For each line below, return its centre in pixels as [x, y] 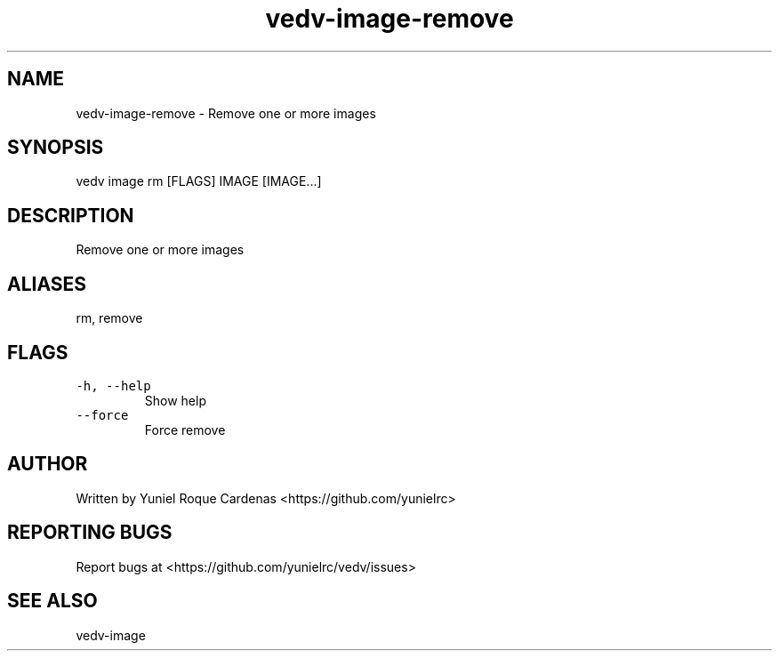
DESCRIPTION [71, 215]
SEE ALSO [52, 601]
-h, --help [113, 385]
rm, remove [109, 318]
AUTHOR [48, 464]
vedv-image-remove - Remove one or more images [226, 113]
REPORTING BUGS [90, 533]
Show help [175, 400]
